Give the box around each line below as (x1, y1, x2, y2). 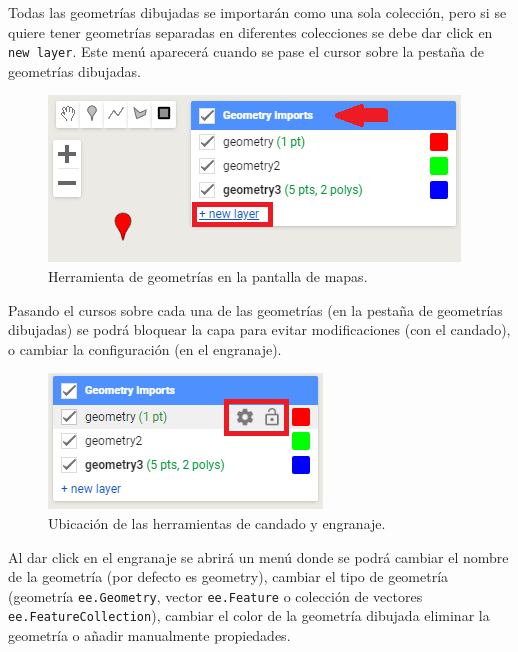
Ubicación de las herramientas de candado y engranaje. (48, 513, 386, 533)
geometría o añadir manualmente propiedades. (8, 625, 291, 646)
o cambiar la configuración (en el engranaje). (8, 338, 282, 359)
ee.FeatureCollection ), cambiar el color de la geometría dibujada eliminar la (8, 605, 490, 626)
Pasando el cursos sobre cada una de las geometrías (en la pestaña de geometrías (8, 299, 503, 320)
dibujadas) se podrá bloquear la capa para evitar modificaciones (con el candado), (8, 319, 511, 340)
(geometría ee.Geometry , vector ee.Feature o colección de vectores (8, 585, 423, 606)
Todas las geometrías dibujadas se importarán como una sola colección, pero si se (8, 2, 507, 22)
